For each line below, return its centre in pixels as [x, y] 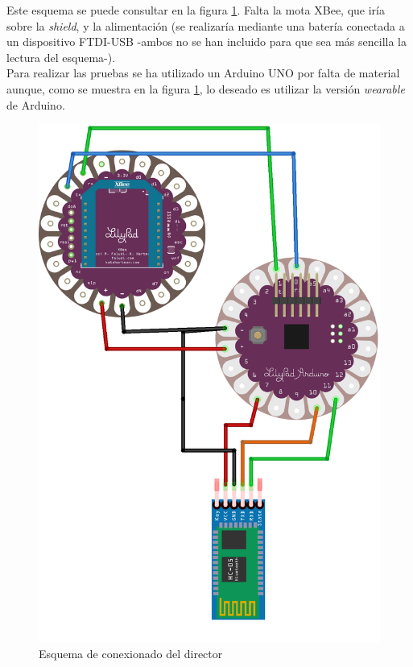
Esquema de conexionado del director [131, 653]
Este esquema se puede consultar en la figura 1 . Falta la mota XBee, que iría [196, 10]
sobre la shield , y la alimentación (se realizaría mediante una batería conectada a [206, 25]
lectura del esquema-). [61, 57]
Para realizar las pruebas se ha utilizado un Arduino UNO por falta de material [203, 73]
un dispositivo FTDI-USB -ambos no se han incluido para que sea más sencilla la [206, 41]
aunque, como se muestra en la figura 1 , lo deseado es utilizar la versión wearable [206, 88]
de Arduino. [36, 104]
